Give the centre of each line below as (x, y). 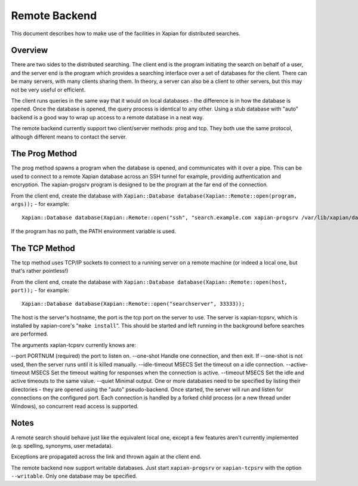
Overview (30, 50)
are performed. (30, 334)
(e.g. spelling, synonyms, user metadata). (62, 445)
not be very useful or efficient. (48, 90)
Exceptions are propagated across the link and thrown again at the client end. (106, 457)
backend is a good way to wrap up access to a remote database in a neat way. (107, 117)
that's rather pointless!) (40, 271)
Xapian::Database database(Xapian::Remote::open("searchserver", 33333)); (133, 304)
